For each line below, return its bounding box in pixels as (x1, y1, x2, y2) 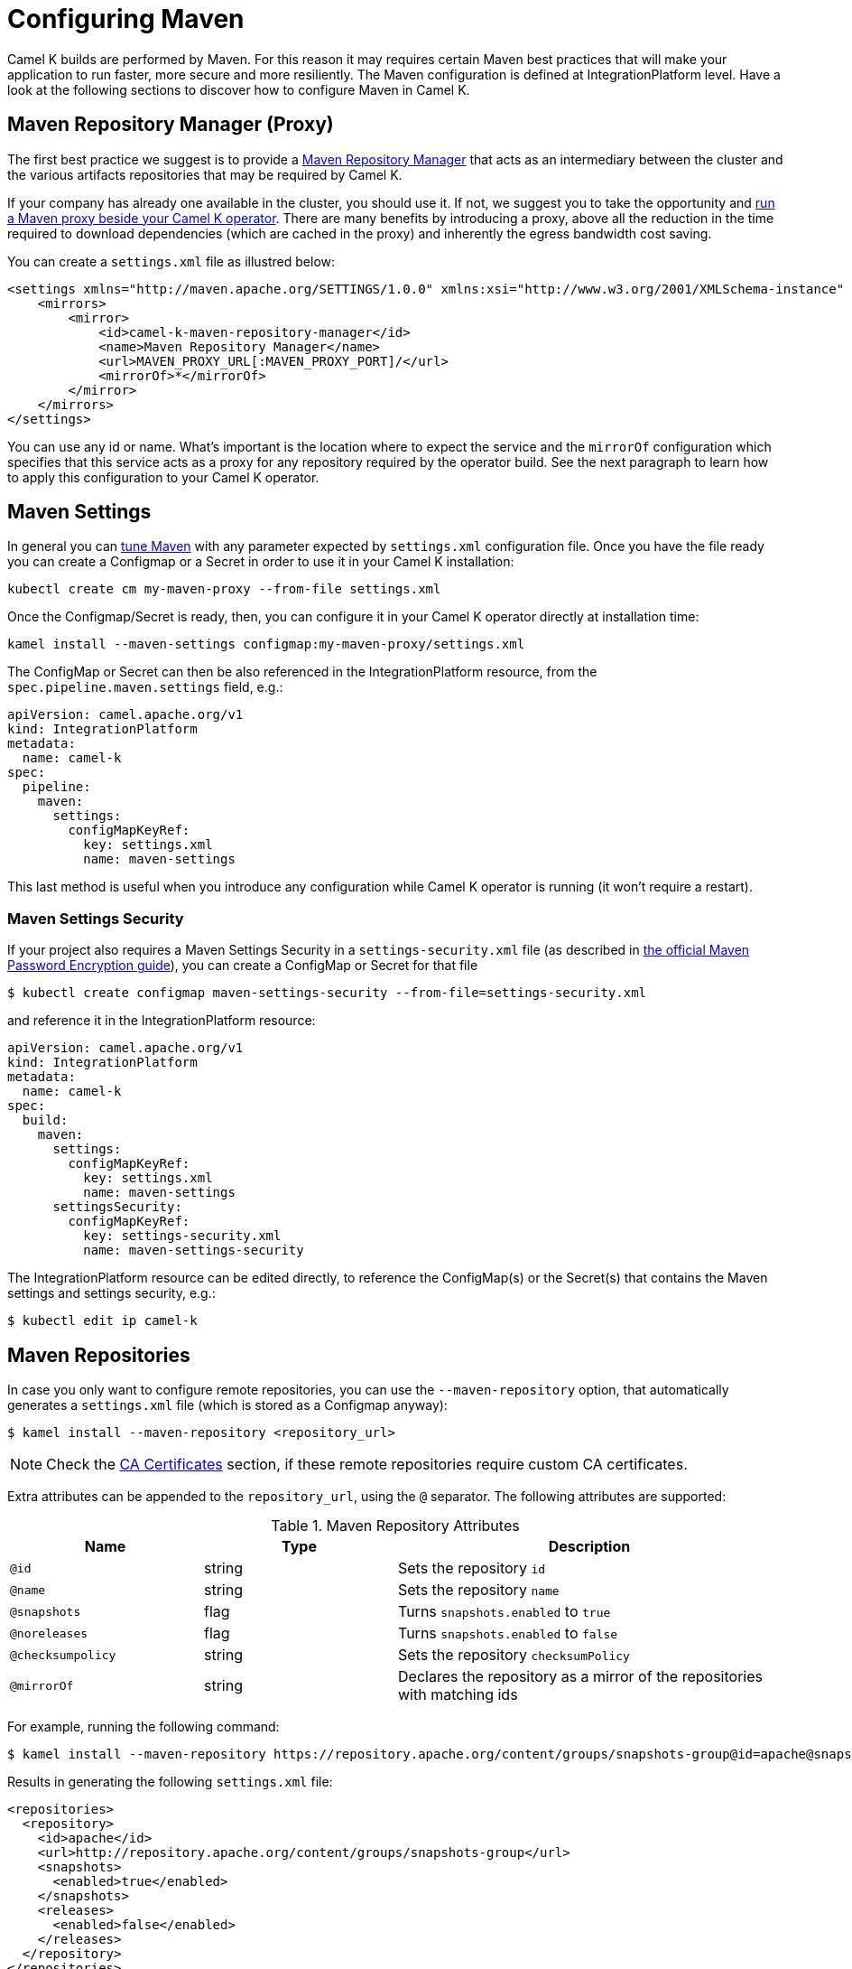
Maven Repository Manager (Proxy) (7, 113, 334, 136)
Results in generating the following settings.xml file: (7, 1774, 333, 1790)
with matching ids (398, 1685, 518, 1704)
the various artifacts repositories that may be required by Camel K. (7, 166, 403, 182)
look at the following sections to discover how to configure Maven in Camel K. (7, 81, 470, 98)
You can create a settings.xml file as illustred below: (7, 253, 336, 269)
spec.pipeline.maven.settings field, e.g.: (7, 679, 283, 695)
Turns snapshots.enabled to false (398, 1624, 618, 1643)
